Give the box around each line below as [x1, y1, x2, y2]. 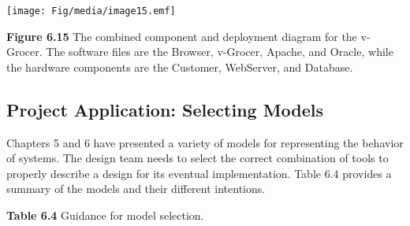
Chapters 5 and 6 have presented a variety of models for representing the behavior [6, 134, 404, 150]
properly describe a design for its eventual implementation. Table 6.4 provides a [6, 165, 392, 181]
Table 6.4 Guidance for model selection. [6, 207, 204, 224]
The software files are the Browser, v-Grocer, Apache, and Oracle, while [46, 43, 393, 60]
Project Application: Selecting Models [6, 97, 324, 121]
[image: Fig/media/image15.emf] [6, 6, 176, 17]
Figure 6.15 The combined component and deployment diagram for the [6, 28, 357, 44]
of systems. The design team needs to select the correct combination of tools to [6, 150, 389, 166]
